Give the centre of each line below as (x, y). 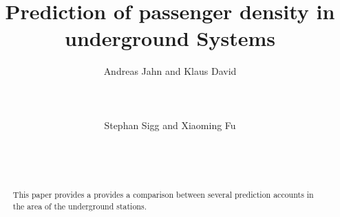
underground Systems (170, 38)
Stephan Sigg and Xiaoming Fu (170, 125)
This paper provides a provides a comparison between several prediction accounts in (163, 194)
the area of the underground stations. (79, 206)
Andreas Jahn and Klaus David (170, 71)
